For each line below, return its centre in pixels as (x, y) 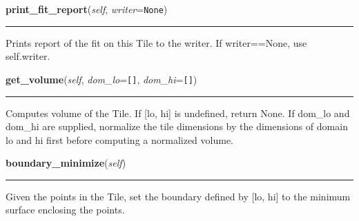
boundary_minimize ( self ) (66, 163)
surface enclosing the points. (65, 210)
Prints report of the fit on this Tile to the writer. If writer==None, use (156, 42)
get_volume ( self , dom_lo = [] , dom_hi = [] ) (101, 79)
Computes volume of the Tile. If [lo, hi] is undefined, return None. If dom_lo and (178, 113)
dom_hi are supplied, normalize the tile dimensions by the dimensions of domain (177, 126)
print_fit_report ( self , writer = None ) (87, 9)
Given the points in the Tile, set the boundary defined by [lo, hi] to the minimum (178, 196)
